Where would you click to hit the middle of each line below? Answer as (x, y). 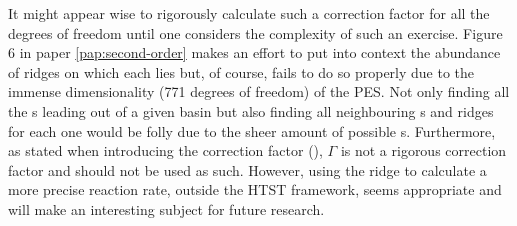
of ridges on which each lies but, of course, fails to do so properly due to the (241, 71)
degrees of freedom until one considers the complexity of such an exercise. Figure (255, 32)
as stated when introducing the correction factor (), (165, 150)
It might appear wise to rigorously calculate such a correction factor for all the (249, 13)
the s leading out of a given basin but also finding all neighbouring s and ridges (251, 110)
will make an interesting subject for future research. (166, 208)
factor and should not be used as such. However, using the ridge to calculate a (247, 169)
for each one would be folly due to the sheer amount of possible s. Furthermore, (252, 130)
